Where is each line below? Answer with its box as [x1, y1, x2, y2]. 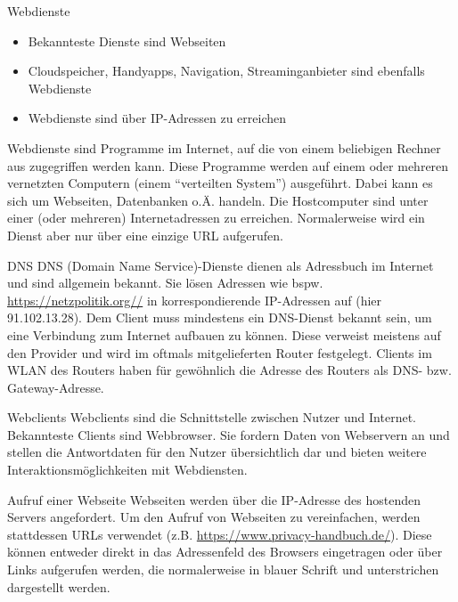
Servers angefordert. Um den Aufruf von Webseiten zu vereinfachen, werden [7, 508, 421, 526]
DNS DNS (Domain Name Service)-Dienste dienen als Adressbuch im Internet [7, 256, 434, 274]
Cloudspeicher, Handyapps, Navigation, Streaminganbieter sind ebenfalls [28, 61, 425, 80]
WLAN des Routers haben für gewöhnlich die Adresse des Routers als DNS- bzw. [7, 361, 452, 379]
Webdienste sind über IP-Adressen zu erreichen [28, 109, 287, 127]
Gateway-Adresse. [7, 378, 104, 396]
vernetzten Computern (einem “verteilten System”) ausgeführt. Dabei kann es [7, 174, 433, 192]
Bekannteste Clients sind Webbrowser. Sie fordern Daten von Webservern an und [7, 425, 450, 443]
